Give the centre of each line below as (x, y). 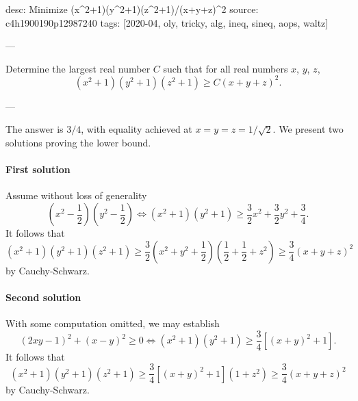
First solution (38, 169)
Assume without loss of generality (76, 195)
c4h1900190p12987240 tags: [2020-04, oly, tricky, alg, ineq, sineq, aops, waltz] (167, 22)
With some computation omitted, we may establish (113, 323)
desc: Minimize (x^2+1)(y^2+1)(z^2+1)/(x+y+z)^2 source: (132, 9)
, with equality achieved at (137, 129)
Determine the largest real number (78, 68)
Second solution (43, 297)
